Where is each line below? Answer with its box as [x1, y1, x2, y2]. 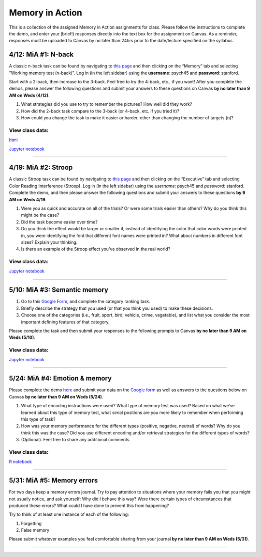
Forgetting [21, 520, 42, 526]
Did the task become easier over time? [21, 219, 98, 225]
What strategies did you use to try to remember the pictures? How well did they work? [21, 101, 192, 107]
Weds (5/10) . [9, 334, 36, 340]
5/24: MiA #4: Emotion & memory [9, 374, 112, 382]
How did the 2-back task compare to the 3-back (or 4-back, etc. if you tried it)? [21, 108, 180, 114]
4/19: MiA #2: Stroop [9, 163, 73, 172]
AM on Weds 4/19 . [9, 196, 47, 202]
